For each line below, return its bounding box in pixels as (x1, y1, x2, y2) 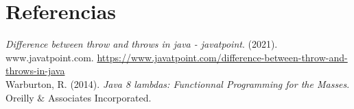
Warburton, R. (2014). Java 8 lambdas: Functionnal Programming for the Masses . (5, 76, 350, 91)
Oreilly (5, 90, 34, 104)
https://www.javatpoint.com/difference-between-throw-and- (97, 50, 348, 64)
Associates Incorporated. (47, 90, 152, 104)
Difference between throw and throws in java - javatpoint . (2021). (5, 37, 278, 51)
